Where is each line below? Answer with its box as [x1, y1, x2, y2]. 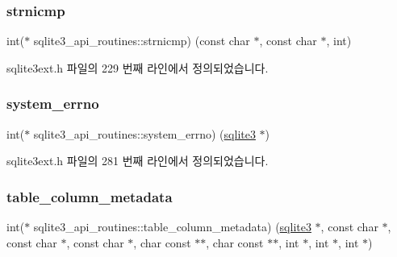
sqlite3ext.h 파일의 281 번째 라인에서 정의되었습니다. [6, 152, 269, 169]
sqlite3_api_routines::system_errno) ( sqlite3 [33, 125, 256, 142]
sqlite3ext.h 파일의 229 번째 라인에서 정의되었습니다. [6, 59, 269, 76]
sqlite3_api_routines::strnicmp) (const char [33, 32, 250, 49]
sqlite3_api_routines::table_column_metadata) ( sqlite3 [33, 218, 311, 235]
